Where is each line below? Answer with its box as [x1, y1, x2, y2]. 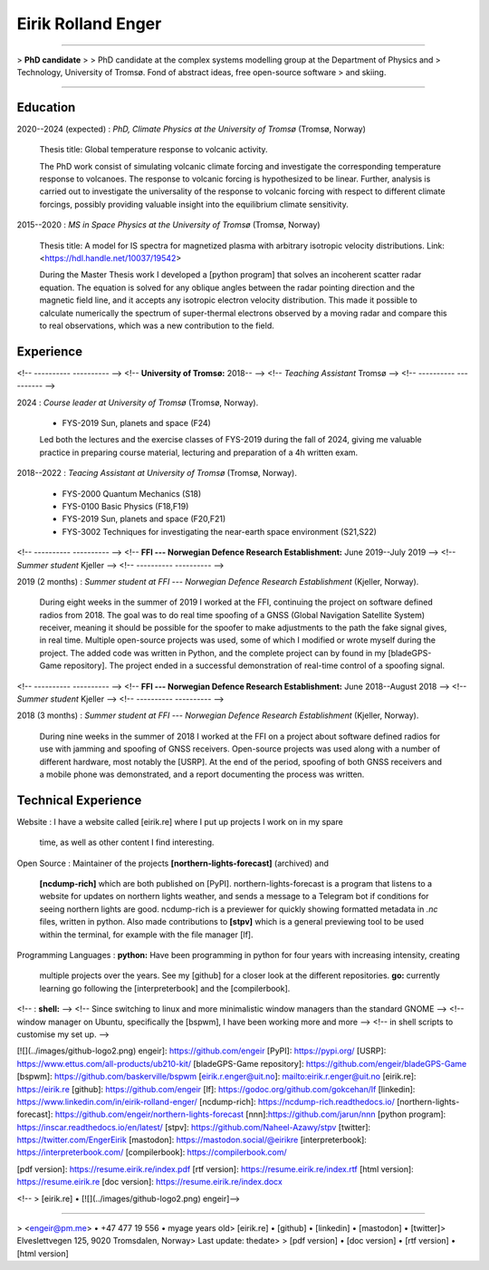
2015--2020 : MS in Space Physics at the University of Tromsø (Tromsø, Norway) [16, 219, 321, 230]
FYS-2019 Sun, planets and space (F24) [62, 418, 212, 428]
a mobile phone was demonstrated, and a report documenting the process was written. [39, 769, 365, 780]
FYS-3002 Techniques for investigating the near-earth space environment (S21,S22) [62, 526, 378, 537]
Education [16, 100, 76, 115]
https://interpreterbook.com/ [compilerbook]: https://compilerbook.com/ [16, 1147, 287, 1158]
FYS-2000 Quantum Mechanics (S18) [62, 488, 202, 499]
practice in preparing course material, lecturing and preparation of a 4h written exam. [39, 447, 359, 458]
